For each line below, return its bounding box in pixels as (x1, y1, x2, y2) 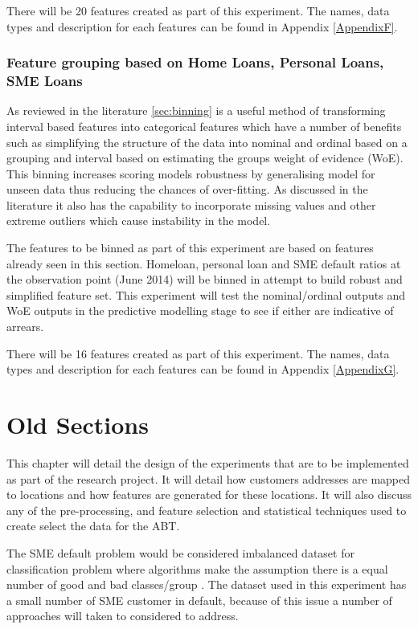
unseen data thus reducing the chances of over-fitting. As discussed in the (6, 181, 368, 198)
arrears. (6, 318, 44, 335)
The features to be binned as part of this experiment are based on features (6, 239, 374, 256)
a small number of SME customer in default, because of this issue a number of (6, 591, 392, 608)
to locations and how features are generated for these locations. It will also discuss (6, 486, 412, 503)
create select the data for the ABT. (6, 517, 180, 534)
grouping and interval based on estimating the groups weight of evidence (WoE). (6, 149, 404, 166)
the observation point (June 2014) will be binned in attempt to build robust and (6, 271, 403, 288)
